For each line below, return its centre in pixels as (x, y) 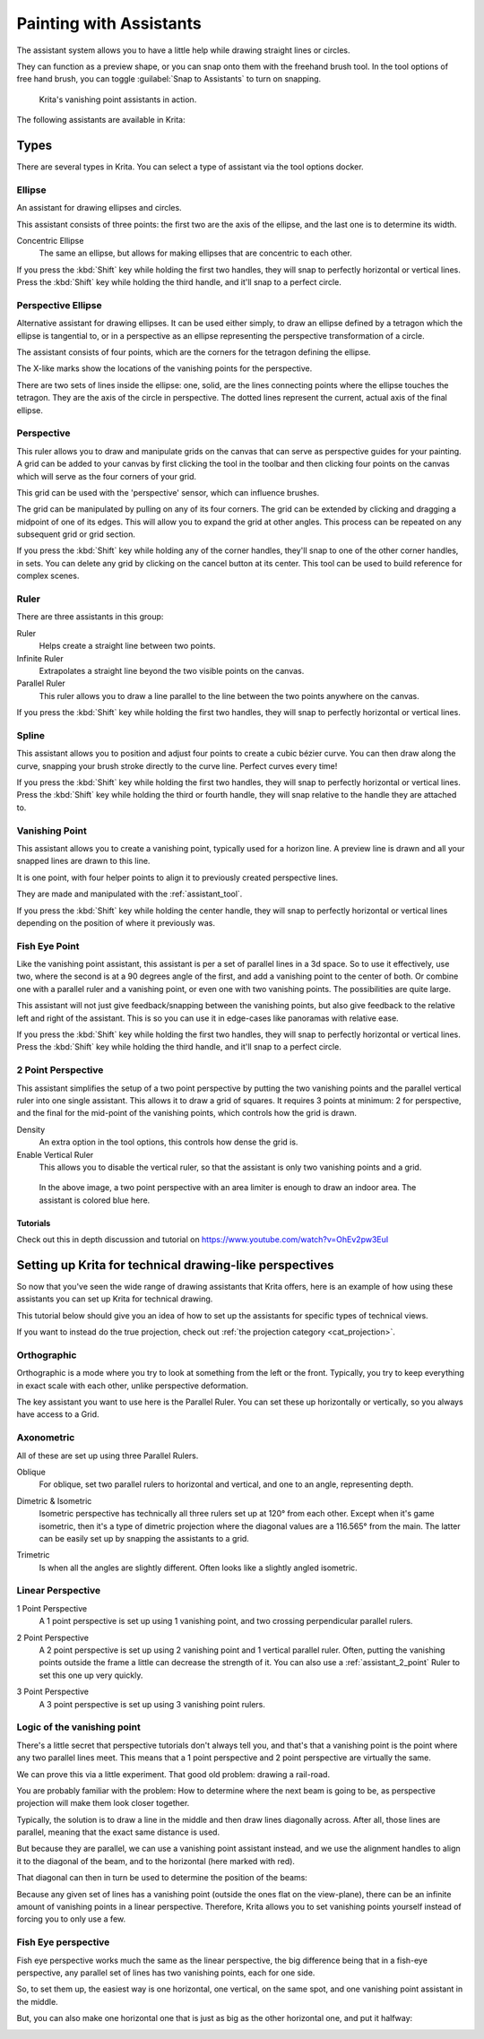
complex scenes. (48, 576)
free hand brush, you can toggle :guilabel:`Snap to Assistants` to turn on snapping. (169, 79)
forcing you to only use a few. (71, 1919)
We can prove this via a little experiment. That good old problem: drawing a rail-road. (173, 1774)
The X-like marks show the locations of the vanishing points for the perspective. (164, 368)
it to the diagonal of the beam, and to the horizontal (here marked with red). (156, 1861)
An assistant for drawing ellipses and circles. (99, 208)
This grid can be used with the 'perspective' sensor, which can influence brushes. (168, 492)
